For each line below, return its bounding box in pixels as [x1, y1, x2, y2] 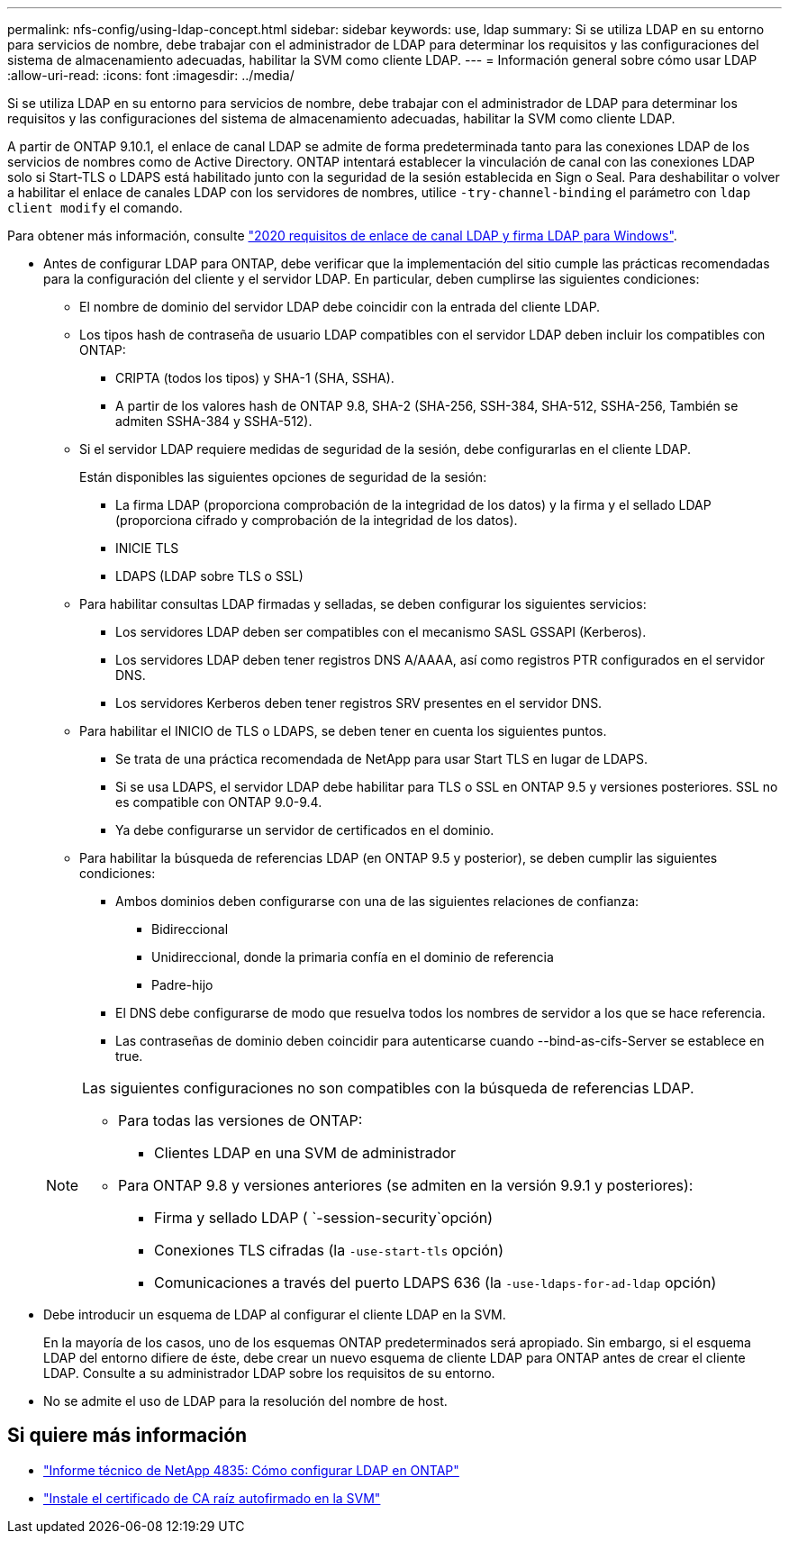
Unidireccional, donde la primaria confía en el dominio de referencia [151, 949, 554, 965]
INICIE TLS [115, 540, 179, 556]
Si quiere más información [7, 1424, 248, 1447]
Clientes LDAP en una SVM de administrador [154, 1144, 457, 1162]
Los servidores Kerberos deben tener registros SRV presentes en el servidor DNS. [115, 695, 603, 711]
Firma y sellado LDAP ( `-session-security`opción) [154, 1209, 494, 1227]
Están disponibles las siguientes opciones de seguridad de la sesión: [79, 469, 487, 485]
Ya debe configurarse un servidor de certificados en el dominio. [115, 822, 494, 838]
